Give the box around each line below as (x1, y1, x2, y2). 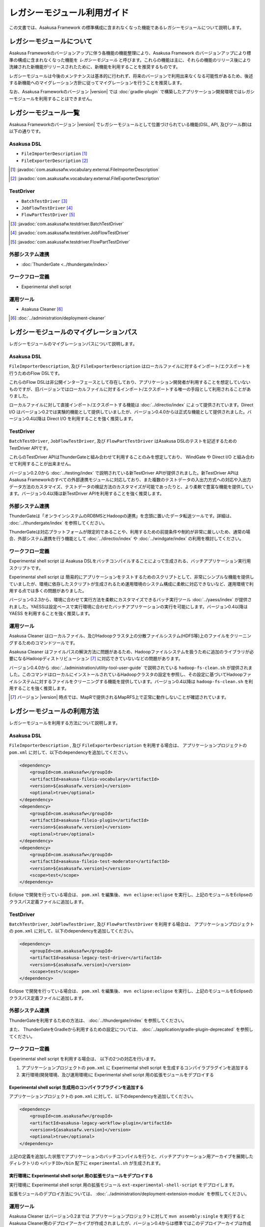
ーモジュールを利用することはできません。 (9, 96, 95, 102)
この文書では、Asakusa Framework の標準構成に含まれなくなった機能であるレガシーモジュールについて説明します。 (9, 25, 244, 30)
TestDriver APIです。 (9, 445, 51, 451)
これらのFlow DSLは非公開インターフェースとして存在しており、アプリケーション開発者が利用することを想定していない (9, 379, 251, 385)
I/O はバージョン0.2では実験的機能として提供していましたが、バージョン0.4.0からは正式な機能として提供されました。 (9, 409, 247, 415)
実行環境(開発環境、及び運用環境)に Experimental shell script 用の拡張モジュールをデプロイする (21, 1071, 214, 1077)
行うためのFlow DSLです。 (9, 370, 62, 376)
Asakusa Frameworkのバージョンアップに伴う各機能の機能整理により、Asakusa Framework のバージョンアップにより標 (9, 50, 251, 56)
